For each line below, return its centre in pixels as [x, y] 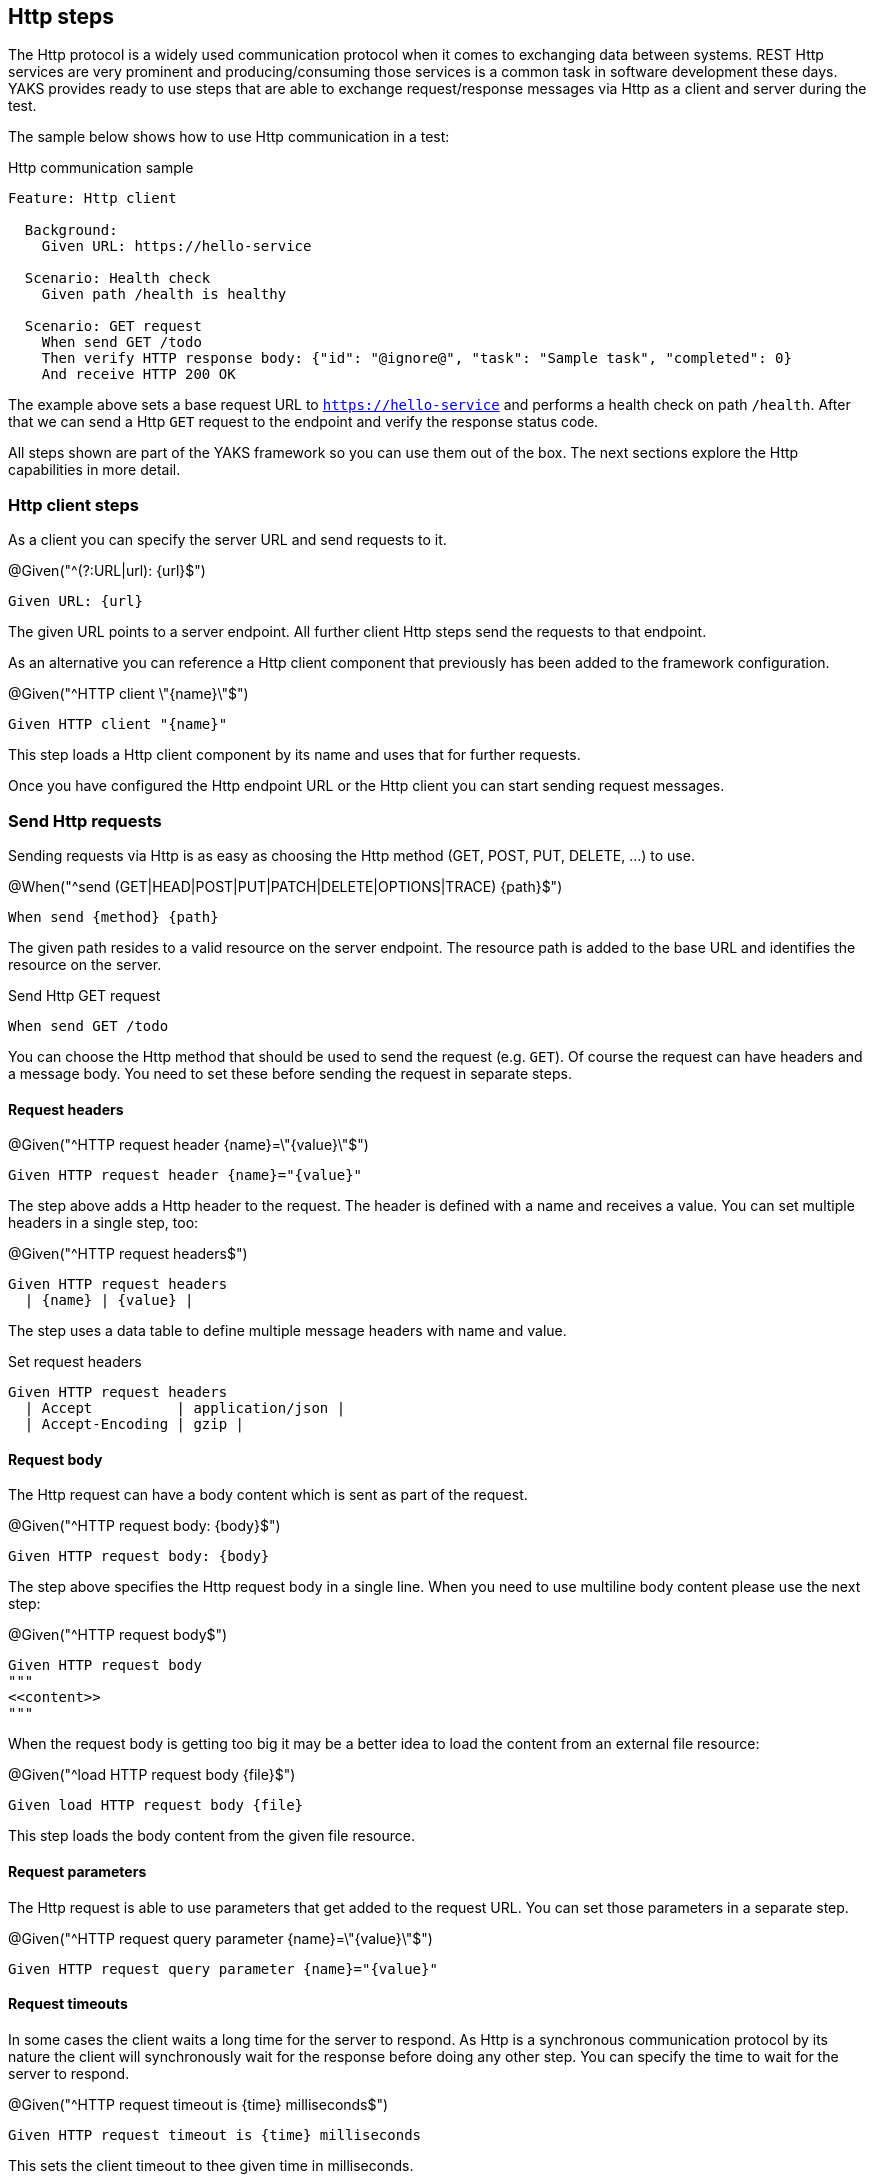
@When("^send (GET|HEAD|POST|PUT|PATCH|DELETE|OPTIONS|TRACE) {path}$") [285, 886]
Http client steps [73, 504]
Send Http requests [85, 820]
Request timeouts [68, 2004]
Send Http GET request [84, 995]
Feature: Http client [92, 198]
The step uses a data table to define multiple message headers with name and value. [287, 1331]
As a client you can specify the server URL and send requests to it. [227, 540]
